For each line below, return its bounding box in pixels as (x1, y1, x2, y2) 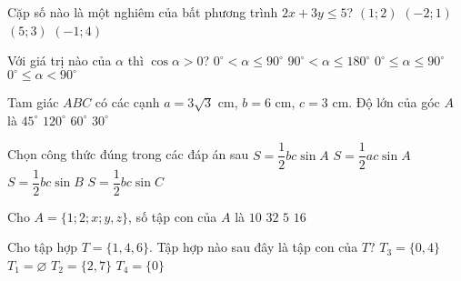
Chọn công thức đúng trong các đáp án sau (7, 145, 249, 164)
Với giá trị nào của (7, 51, 112, 70)
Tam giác (7, 93, 59, 112)
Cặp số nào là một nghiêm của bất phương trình (7, 3, 278, 21)
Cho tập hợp (7, 237, 78, 256)
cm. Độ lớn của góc (332, 93, 440, 112)
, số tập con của (128, 206, 217, 226)
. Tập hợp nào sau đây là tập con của (149, 237, 358, 256)
